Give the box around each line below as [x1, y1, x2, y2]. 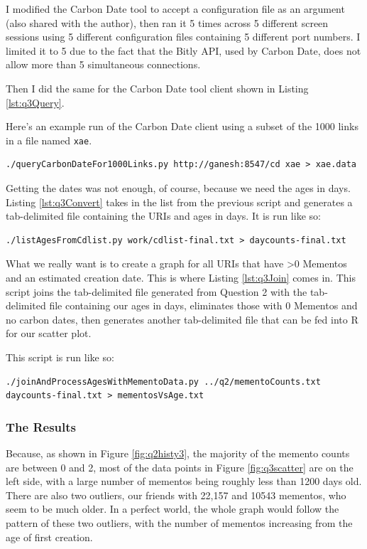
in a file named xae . [6, 132, 92, 147]
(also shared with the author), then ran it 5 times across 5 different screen [6, 15, 329, 30]
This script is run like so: [6, 349, 114, 364]
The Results [6, 417, 77, 435]
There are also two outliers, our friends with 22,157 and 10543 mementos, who [6, 487, 346, 502]
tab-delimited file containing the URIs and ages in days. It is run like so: [6, 208, 321, 223]
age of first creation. [6, 529, 93, 544]
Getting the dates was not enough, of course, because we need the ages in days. [6, 181, 351, 195]
